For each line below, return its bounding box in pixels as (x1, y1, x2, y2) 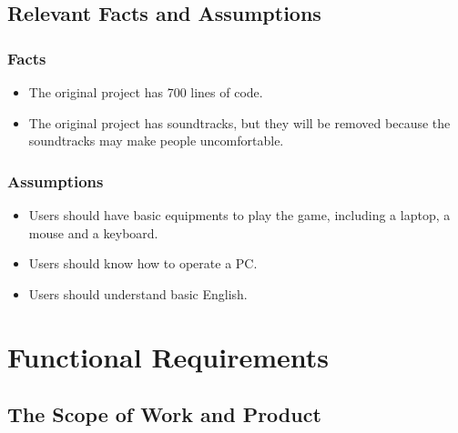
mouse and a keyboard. (28, 223, 158, 242)
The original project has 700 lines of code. (28, 83, 263, 101)
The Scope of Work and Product (7, 400, 321, 428)
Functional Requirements (7, 337, 329, 375)
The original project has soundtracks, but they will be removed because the (28, 113, 451, 132)
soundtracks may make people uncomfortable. (28, 131, 284, 150)
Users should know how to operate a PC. (28, 254, 258, 273)
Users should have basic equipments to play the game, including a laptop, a (28, 206, 451, 224)
